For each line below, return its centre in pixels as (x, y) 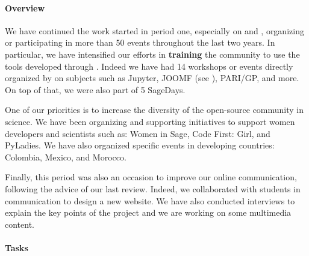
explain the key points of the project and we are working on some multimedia (148, 212)
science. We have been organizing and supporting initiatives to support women (150, 121)
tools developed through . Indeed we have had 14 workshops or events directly (149, 66)
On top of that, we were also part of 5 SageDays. (95, 89)
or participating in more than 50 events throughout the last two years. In (140, 42)
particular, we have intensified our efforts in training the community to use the (152, 54)
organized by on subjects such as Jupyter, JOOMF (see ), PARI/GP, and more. (152, 78)
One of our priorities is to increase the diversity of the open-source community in (154, 110)
